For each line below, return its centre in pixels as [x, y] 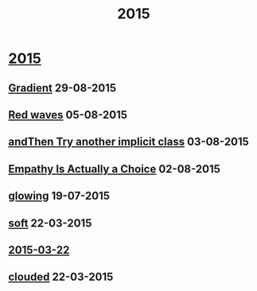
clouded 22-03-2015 [61, 277]
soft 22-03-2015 [50, 223]
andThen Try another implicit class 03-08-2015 [128, 142]
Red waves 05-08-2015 [68, 115]
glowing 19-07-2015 [59, 196]
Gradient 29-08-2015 [62, 88]
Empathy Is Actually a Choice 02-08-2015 [115, 169]
